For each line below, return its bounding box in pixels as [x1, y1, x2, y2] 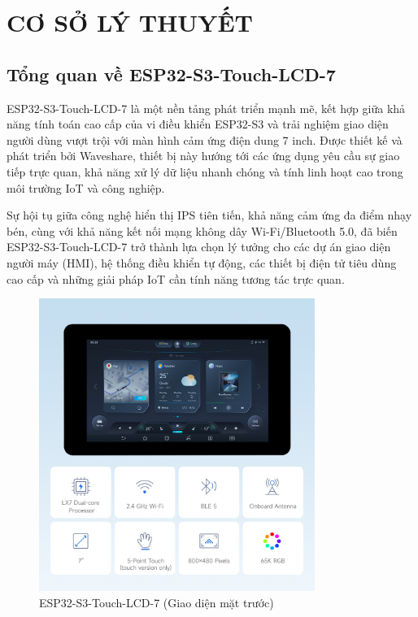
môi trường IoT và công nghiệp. [7, 179, 165, 196]
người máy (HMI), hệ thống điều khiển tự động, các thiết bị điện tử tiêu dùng [7, 254, 397, 271]
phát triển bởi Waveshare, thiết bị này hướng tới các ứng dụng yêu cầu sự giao [7, 147, 400, 164]
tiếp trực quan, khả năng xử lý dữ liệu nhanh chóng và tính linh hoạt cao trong [7, 163, 403, 180]
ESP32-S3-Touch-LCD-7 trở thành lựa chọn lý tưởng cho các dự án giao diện [7, 238, 391, 255]
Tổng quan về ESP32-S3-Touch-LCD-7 [7, 61, 336, 86]
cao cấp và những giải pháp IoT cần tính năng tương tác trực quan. [7, 270, 345, 287]
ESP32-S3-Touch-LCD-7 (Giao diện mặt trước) [39, 593, 274, 610]
